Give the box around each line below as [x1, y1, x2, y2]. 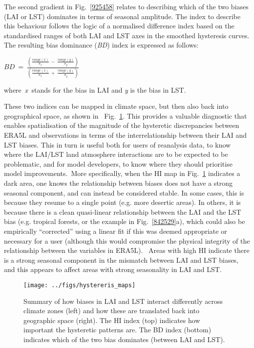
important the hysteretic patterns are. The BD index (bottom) [23, 324, 212, 335]
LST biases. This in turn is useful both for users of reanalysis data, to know [4, 139, 231, 149]
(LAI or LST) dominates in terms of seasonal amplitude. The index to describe [4, 11, 241, 21]
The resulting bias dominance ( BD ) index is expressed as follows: [4, 40, 199, 50]
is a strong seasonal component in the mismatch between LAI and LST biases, [4, 254, 239, 265]
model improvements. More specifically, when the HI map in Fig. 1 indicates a [4, 168, 240, 178]
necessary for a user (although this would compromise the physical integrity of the [4, 235, 250, 246]
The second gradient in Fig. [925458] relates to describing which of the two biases [4, 1, 249, 11]
